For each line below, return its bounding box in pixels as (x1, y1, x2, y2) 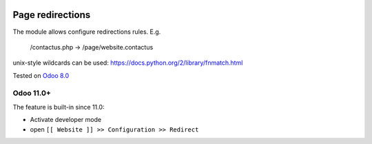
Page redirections (12, 9, 91, 21)
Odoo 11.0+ (12, 88, 52, 98)
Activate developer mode (30, 116, 102, 124)
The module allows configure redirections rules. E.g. (12, 28, 161, 36)
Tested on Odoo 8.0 (12, 71, 70, 79)
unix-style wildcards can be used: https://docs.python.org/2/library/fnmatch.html (12, 59, 243, 67)
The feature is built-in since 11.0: (12, 103, 105, 111)
